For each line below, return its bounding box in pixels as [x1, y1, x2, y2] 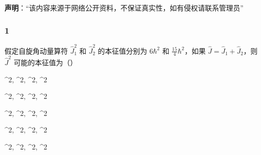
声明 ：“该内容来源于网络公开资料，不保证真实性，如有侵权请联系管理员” [5, 3, 244, 13]
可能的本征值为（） [14, 57, 77, 68]
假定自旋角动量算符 [5, 45, 68, 56]
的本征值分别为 [98, 45, 147, 56]
